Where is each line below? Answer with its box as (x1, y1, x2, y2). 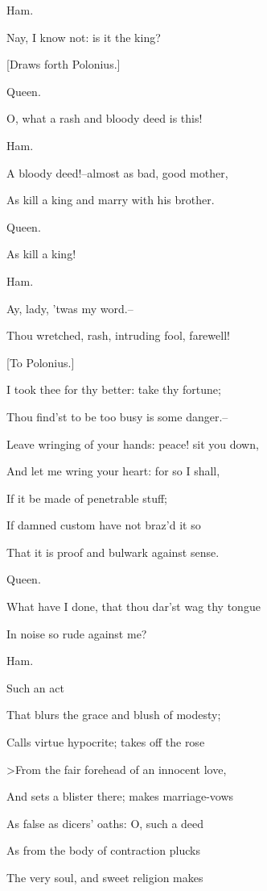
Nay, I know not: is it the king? (6, 28, 161, 45)
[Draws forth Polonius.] (6, 56, 121, 73)
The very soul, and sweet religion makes (6, 869, 203, 885)
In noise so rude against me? (6, 625, 147, 642)
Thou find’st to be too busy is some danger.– (6, 408, 228, 425)
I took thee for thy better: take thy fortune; (6, 381, 221, 398)
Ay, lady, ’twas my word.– (6, 299, 133, 316)
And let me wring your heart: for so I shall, (6, 462, 220, 479)
